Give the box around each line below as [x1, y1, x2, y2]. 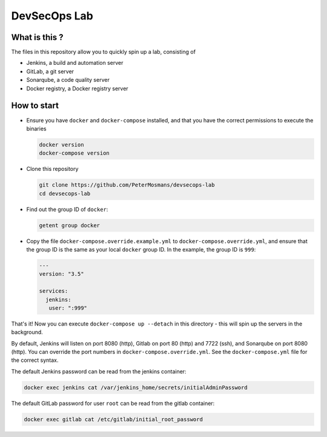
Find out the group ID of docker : [26, 205, 108, 213]
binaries [26, 125, 47, 132]
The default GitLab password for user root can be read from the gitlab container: [11, 399, 215, 407]
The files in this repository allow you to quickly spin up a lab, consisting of [11, 48, 196, 56]
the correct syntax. [11, 356, 59, 364]
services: [39, 288, 68, 295]
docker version [39, 141, 84, 148]
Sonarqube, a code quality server [26, 76, 110, 84]
